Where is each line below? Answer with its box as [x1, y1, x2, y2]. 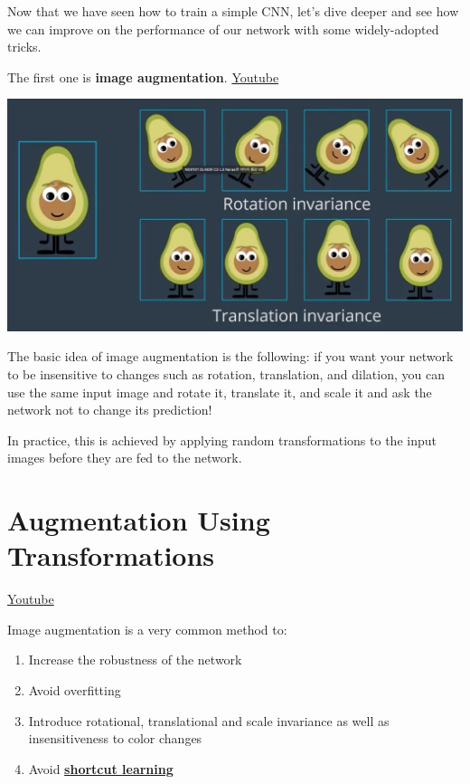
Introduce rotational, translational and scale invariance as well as [28, 711, 390, 730]
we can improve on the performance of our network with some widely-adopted [7, 19, 439, 38]
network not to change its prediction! [7, 400, 212, 419]
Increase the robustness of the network [28, 650, 242, 669]
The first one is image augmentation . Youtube [7, 67, 279, 86]
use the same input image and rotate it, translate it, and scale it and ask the [7, 382, 432, 401]
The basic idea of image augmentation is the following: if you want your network [7, 347, 454, 366]
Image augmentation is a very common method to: [7, 619, 287, 638]
